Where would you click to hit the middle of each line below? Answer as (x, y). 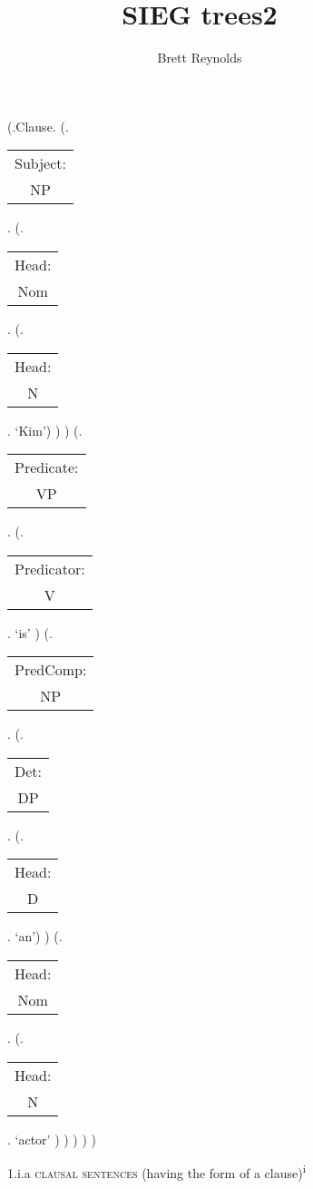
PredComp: (51, 670)
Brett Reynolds (200, 58)
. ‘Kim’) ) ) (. (45, 430)
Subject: (40, 163)
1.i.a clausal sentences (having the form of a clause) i (156, 1171)
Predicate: (47, 467)
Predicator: (50, 568)
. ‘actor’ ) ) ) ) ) (52, 1139)
